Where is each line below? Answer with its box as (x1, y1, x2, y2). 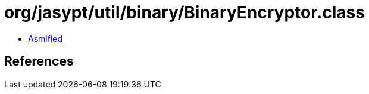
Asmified (28, 33, 63, 44)
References (4, 54, 74, 69)
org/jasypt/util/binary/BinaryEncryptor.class (4, 2, 365, 22)
